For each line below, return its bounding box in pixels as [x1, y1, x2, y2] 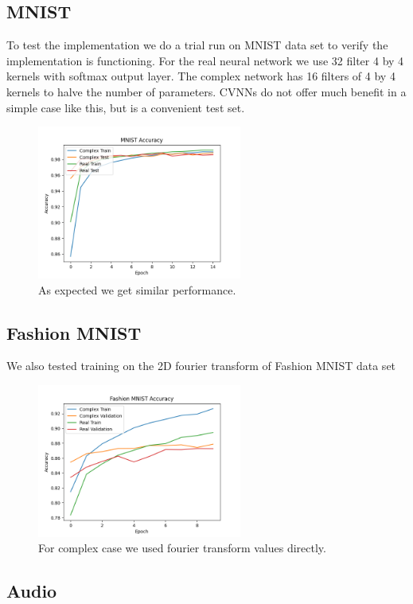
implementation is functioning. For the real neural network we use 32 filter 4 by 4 [6, 52, 404, 68]
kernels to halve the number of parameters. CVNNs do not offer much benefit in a [6, 83, 407, 99]
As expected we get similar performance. [38, 281, 236, 298]
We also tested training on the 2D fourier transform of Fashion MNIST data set [6, 357, 396, 374]
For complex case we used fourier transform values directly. [38, 540, 326, 556]
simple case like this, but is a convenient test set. [6, 99, 245, 115]
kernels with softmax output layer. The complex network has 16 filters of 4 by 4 [6, 68, 395, 84]
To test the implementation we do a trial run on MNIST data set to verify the [6, 37, 388, 53]
